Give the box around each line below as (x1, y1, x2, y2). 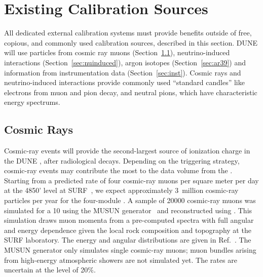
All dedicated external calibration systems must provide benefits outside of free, (4, 27, 252, 38)
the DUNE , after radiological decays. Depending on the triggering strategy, (4, 155, 240, 166)
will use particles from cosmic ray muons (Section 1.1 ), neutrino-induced (4, 47, 230, 58)
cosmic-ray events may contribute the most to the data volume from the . (4, 165, 233, 176)
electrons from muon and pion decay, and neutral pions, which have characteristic (4, 87, 257, 97)
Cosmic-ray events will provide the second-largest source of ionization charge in (4, 145, 250, 156)
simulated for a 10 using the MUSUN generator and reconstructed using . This (4, 205, 252, 215)
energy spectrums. (4, 97, 60, 107)
